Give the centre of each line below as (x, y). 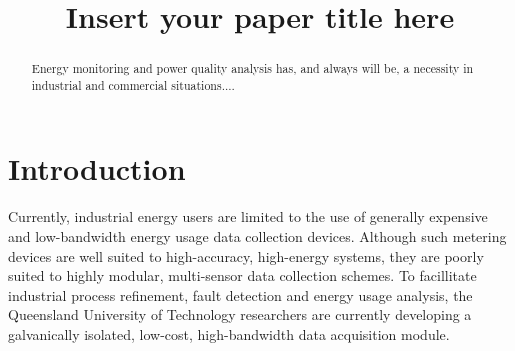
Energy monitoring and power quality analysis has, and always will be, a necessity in (252, 68)
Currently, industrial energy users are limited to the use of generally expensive (248, 216)
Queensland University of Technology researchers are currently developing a (240, 314)
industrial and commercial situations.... (133, 84)
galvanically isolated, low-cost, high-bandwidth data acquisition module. (229, 333)
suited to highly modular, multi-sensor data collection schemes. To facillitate (242, 275)
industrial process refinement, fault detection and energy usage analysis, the (240, 294)
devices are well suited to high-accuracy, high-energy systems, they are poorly (246, 255)
